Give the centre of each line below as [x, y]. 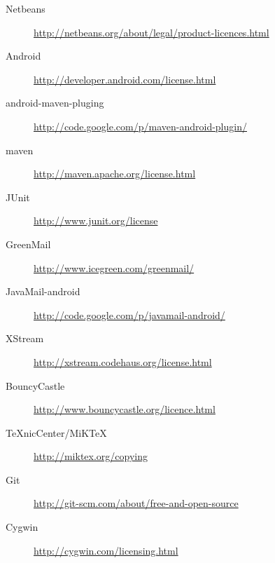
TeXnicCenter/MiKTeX [56, 432]
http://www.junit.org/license [96, 221]
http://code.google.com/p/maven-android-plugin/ [140, 126]
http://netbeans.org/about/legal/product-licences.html [151, 32]
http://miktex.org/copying [91, 456]
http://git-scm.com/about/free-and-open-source [136, 503]
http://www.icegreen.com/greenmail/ [114, 267]
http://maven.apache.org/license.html [115, 174]
